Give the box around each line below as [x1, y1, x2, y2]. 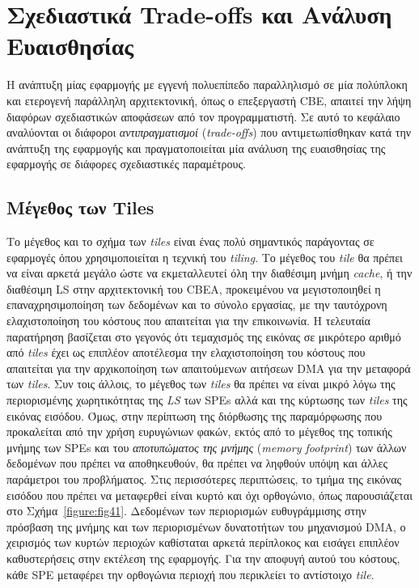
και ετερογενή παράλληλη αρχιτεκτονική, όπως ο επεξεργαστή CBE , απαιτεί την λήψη [6, 91, 412, 108]
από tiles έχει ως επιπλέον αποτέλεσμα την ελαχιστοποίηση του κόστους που [6, 344, 366, 361]
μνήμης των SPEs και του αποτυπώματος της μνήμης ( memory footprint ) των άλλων [6, 438, 407, 455]
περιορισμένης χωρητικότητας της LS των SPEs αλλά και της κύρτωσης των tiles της [6, 391, 408, 408]
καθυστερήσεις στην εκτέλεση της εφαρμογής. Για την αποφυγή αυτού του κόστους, [6, 549, 400, 566]
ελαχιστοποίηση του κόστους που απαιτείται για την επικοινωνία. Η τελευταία [6, 312, 370, 329]
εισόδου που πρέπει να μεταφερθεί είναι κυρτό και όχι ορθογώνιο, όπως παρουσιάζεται [6, 486, 413, 503]
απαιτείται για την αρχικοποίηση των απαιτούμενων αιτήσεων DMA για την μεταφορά [6, 359, 411, 376]
